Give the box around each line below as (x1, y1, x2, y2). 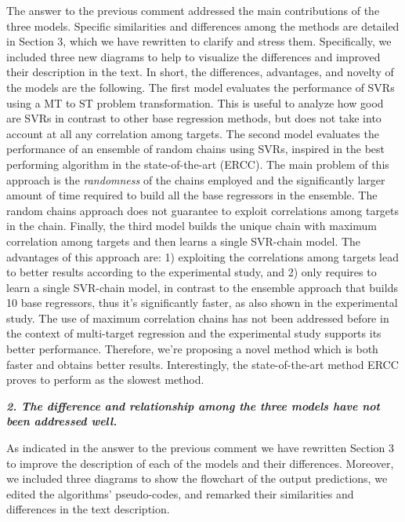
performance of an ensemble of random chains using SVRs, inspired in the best (6, 141, 385, 157)
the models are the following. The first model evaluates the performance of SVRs (6, 78, 395, 95)
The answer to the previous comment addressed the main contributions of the (6, 2, 380, 18)
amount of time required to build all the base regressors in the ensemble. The (6, 187, 378, 203)
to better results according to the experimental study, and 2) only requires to (6, 264, 377, 280)
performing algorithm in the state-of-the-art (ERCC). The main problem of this (6, 155, 389, 172)
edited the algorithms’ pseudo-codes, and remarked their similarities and (6, 485, 354, 502)
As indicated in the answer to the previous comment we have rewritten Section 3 (6, 440, 394, 456)
